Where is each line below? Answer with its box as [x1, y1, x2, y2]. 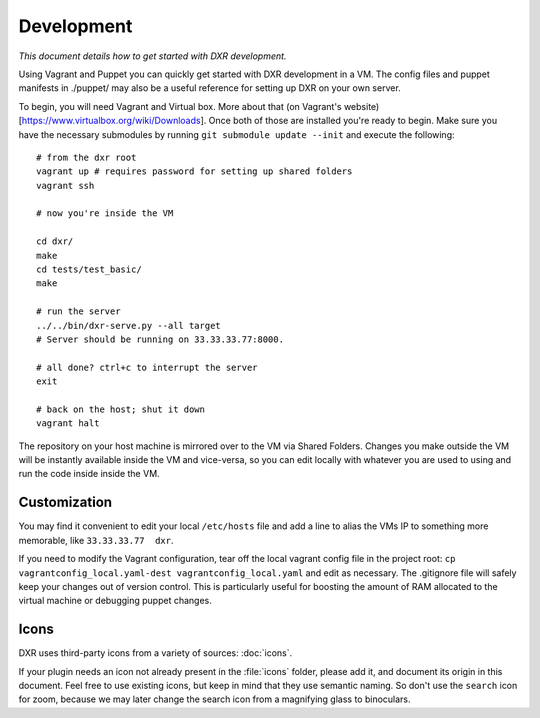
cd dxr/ [36, 236, 74, 247]
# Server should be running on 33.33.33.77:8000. [36, 333, 285, 345]
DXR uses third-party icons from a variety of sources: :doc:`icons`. [18, 647, 293, 659]
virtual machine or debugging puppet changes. [18, 595, 212, 607]
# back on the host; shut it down [36, 403, 205, 415]
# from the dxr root [36, 151, 137, 163]
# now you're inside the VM [36, 208, 174, 219]
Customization [18, 494, 113, 511]
